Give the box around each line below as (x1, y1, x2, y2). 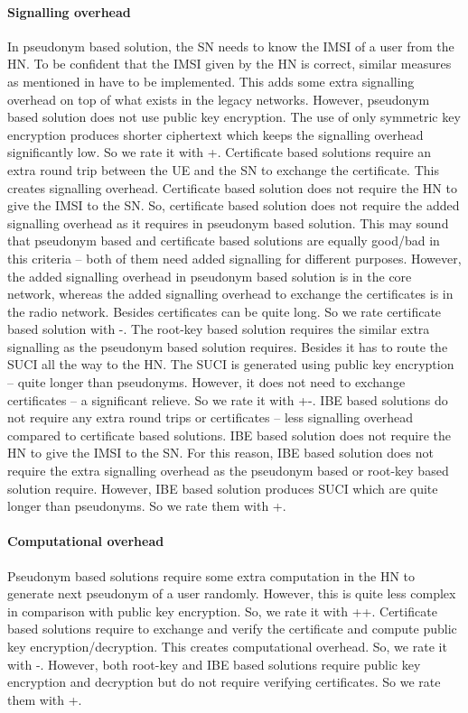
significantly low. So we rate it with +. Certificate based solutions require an (7, 143, 432, 162)
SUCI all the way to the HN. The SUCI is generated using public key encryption (7, 355, 454, 374)
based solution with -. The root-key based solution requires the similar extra (7, 319, 430, 338)
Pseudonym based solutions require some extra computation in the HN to (7, 566, 416, 585)
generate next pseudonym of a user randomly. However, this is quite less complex (7, 584, 456, 603)
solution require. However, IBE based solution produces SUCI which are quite (7, 478, 438, 497)
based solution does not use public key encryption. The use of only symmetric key (7, 107, 461, 126)
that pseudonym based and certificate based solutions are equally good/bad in (7, 231, 440, 250)
